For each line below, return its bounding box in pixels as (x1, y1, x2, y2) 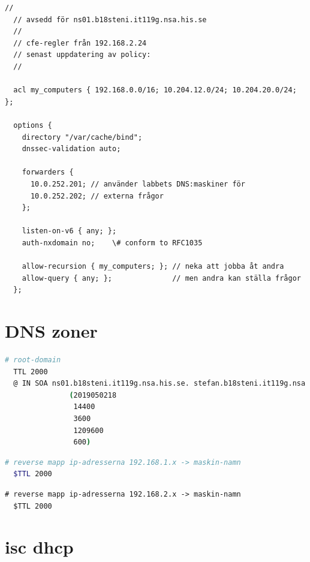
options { (13, 121, 52, 130)
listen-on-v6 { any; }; (22, 227, 117, 236)
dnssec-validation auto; (22, 145, 121, 154)
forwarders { (22, 168, 74, 177)
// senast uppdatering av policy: (13, 50, 151, 59)
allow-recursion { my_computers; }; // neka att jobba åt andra (22, 262, 284, 271)
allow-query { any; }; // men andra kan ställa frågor (22, 274, 301, 282)
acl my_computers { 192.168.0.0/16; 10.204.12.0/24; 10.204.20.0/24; (13, 86, 297, 95)
